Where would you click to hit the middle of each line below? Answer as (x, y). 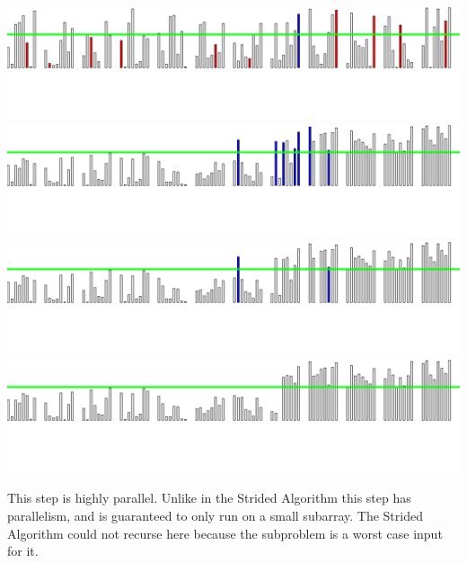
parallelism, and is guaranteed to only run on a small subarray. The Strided (215, 515)
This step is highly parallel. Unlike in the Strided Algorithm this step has (209, 498)
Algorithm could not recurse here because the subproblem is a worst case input (225, 533)
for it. (23, 551)
